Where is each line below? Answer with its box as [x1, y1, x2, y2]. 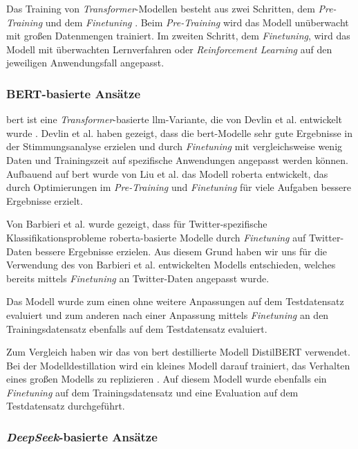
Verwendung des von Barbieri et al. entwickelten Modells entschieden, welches [6, 257, 336, 272]
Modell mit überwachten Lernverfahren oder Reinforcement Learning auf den [6, 42, 332, 56]
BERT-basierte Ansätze [6, 84, 141, 102]
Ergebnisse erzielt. [6, 193, 83, 208]
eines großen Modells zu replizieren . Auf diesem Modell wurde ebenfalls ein [6, 372, 327, 386]
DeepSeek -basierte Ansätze [6, 428, 158, 445]
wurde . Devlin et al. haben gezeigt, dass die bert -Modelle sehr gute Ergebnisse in [6, 125, 353, 140]
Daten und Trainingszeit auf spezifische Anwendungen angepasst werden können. [6, 152, 348, 167]
